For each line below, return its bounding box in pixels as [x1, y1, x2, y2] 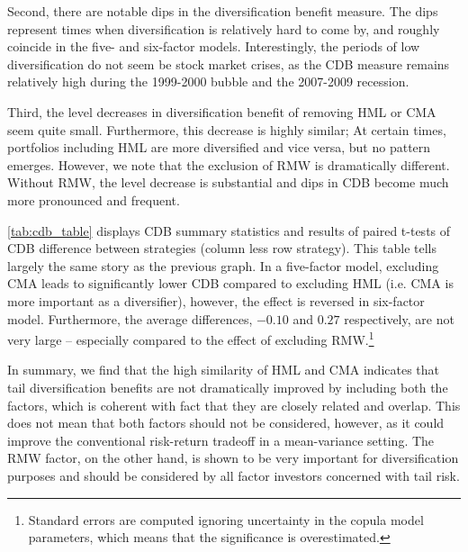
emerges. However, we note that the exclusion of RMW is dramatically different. [7, 155, 450, 174]
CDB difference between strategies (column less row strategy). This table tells [7, 239, 436, 258]
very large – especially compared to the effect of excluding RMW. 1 [7, 328, 374, 348]
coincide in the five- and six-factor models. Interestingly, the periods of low [7, 37, 420, 56]
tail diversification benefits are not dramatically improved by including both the [7, 377, 448, 396]
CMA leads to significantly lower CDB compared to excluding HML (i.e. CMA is [7, 274, 454, 293]
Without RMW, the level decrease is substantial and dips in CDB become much [7, 173, 449, 192]
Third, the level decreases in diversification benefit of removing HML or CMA [7, 102, 436, 121]
